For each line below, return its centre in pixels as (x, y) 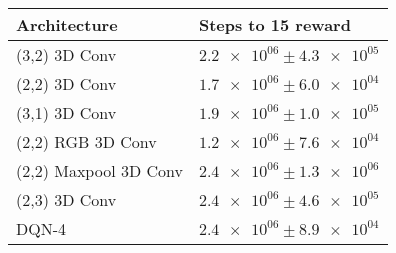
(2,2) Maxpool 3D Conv (99, 170)
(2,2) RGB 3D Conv (86, 141)
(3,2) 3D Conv (66, 54)
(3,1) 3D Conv (66, 112)
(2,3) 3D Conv (66, 199)
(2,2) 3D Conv (66, 83)
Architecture (67, 24)
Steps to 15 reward (274, 24)
